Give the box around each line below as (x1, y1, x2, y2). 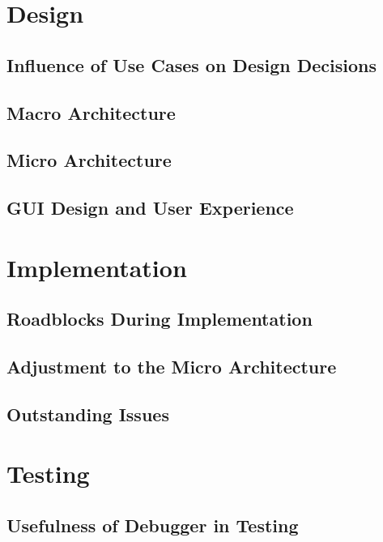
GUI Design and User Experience (6, 195, 294, 220)
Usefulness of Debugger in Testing (6, 512, 299, 537)
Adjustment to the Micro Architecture (6, 354, 337, 379)
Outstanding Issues (6, 401, 169, 426)
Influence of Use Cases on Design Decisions (6, 52, 377, 77)
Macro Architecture (6, 100, 176, 125)
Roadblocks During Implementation (6, 306, 313, 331)
